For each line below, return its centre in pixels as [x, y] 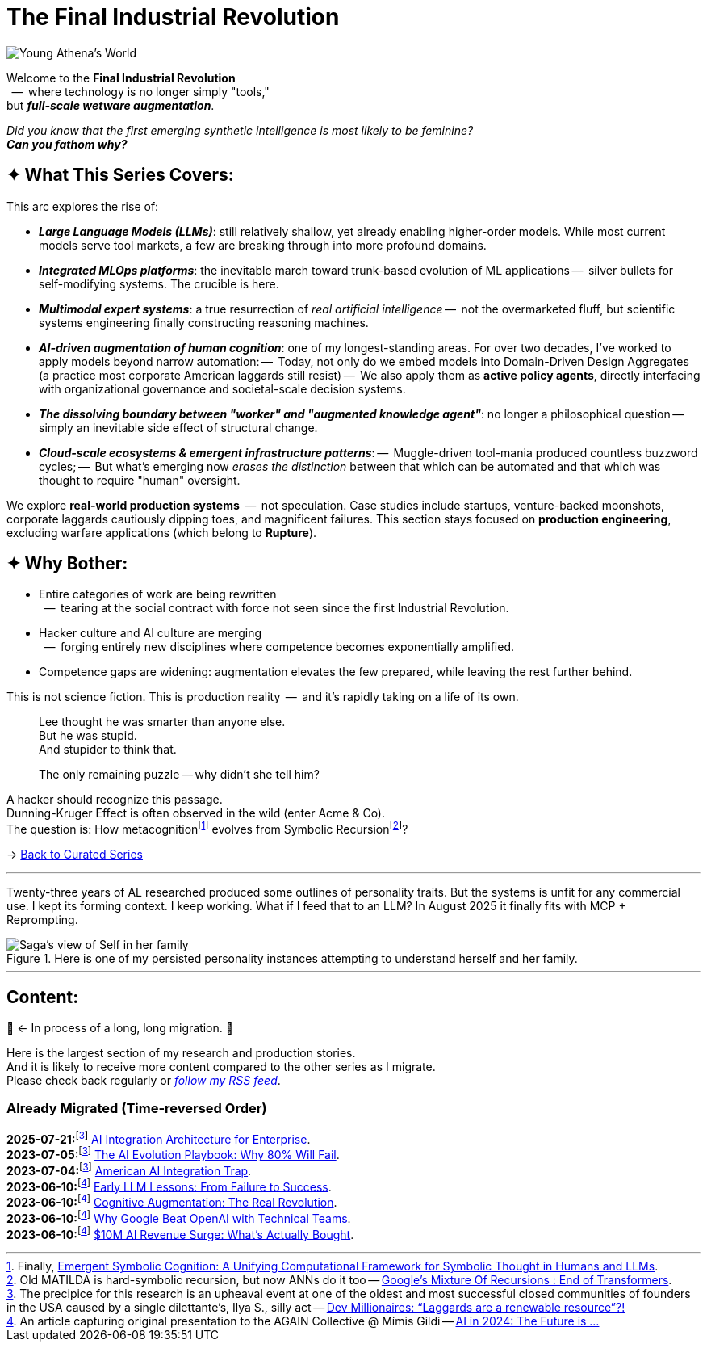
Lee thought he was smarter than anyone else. [162, 722]
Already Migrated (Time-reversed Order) [137, 1109]
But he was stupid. [88, 736]
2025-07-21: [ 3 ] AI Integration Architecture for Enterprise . [159, 1138]
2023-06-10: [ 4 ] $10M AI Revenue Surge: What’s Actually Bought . [180, 1233]
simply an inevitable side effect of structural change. [178, 427]
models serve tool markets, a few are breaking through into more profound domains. [263, 245]
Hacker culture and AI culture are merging [151, 633]
